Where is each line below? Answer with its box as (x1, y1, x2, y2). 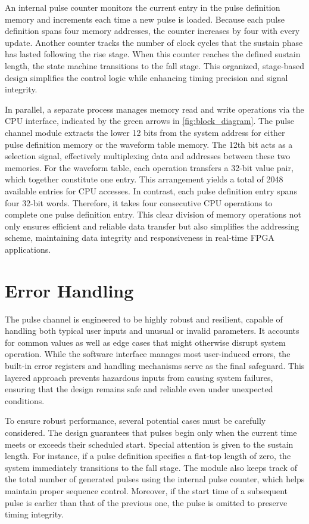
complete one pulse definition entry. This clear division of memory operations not (5, 208, 301, 221)
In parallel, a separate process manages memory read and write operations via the (5, 103, 304, 115)
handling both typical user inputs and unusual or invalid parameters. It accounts (5, 324, 299, 337)
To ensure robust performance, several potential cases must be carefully (5, 414, 266, 427)
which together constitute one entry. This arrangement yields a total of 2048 (5, 173, 283, 185)
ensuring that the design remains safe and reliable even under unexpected (5, 383, 273, 395)
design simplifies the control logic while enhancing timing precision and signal (5, 71, 288, 83)
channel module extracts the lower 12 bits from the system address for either (5, 126, 285, 138)
